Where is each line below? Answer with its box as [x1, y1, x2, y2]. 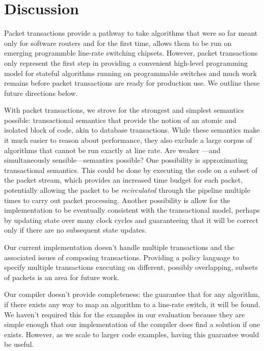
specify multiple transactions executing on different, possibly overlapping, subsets [4, 262, 258, 272]
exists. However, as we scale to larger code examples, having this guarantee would [4, 329, 259, 339]
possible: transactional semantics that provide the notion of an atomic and [4, 114, 236, 125]
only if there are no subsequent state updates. [4, 224, 147, 235]
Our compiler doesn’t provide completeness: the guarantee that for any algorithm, [4, 289, 260, 299]
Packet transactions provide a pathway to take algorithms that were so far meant [4, 28, 258, 38]
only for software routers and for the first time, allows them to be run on [4, 37, 232, 48]
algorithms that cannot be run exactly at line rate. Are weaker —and [4, 144, 221, 155]
